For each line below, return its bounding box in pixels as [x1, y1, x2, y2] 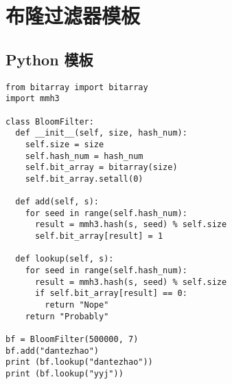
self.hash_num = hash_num [25, 151, 143, 161]
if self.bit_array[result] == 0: [34, 288, 187, 299]
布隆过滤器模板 [5, 1, 141, 30]
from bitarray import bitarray [5, 82, 148, 92]
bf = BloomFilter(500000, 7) [5, 334, 139, 345]
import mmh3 [5, 94, 60, 104]
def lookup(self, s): [15, 254, 114, 264]
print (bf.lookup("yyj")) [5, 368, 124, 378]
